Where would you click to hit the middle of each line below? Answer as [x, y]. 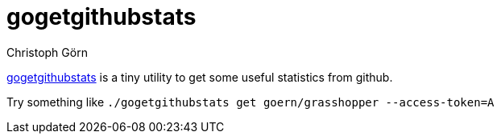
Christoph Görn [47, 52]
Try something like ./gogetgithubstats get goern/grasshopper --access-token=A [250, 102]
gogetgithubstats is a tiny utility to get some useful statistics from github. [200, 77]
